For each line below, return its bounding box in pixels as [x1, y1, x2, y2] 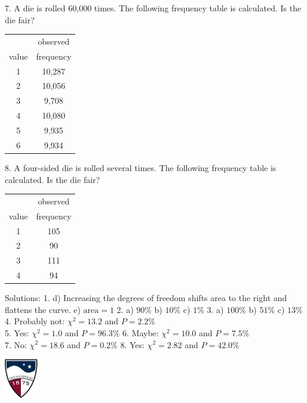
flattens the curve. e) [5, 303, 81, 315]
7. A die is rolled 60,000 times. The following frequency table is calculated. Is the [5, 2, 302, 14]
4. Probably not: [5, 315, 65, 327]
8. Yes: [120, 338, 145, 351]
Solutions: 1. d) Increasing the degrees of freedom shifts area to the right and [5, 292, 287, 304]
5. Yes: [5, 326, 29, 339]
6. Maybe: [122, 326, 159, 339]
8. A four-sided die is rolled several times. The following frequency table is [5, 161, 277, 173]
